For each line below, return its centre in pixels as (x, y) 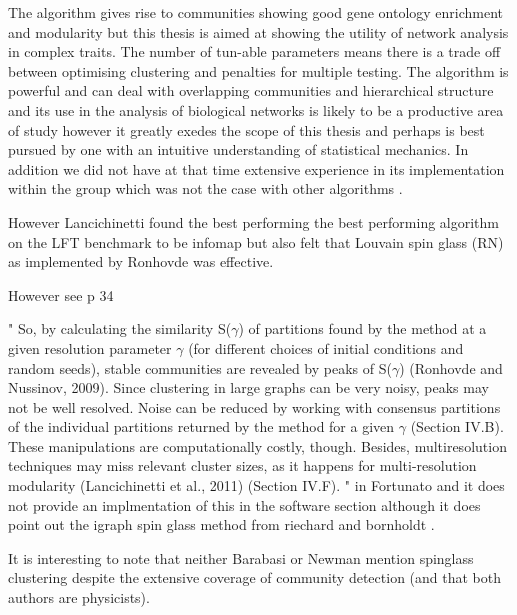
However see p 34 (61, 294)
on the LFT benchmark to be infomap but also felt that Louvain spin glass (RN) (256, 241)
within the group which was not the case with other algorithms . (205, 188)
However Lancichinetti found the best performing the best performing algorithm (254, 221)
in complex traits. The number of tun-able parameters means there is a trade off (254, 51)
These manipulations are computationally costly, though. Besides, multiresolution (257, 445)
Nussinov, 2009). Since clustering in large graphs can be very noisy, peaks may (248, 387)
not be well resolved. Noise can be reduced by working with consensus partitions (254, 406)
